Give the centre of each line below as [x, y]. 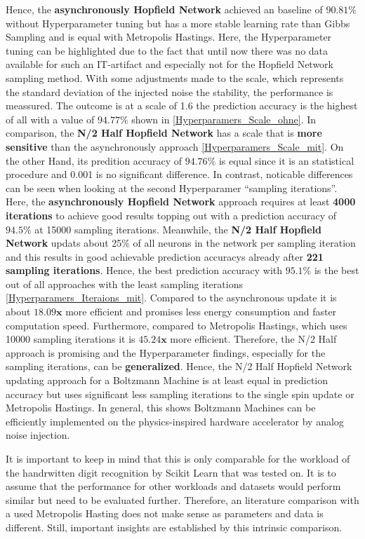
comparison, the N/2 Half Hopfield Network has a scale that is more [164, 133]
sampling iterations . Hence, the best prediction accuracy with [144, 270]
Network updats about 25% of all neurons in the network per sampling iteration [181, 243]
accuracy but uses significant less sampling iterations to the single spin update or [180, 394]
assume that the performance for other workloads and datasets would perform [173, 486]
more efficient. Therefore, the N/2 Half [253, 339]
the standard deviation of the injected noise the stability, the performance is [170, 91]
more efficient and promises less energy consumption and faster [201, 312]
